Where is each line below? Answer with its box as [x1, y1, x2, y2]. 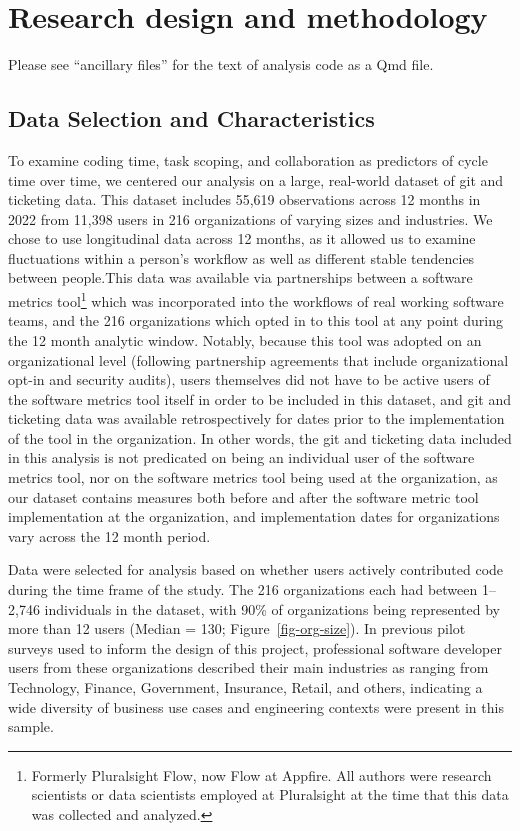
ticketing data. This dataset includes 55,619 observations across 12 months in [8, 189, 481, 210]
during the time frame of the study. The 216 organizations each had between [8, 579, 478, 600]
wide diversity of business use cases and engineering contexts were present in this [8, 696, 504, 717]
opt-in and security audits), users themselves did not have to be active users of [8, 369, 490, 390]
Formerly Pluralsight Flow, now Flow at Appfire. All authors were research [31, 764, 492, 785]
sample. [8, 716, 54, 737]
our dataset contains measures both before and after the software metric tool [8, 486, 479, 507]
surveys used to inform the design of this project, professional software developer [8, 637, 502, 658]
